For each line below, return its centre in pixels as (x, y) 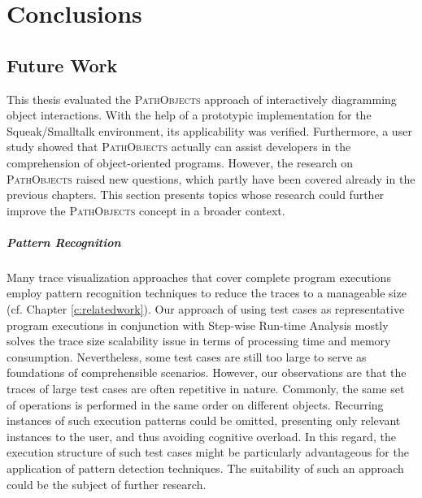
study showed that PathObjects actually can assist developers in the (179, 147)
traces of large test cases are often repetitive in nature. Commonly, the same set (206, 389)
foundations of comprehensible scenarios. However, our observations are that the (207, 372)
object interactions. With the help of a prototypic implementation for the (189, 115)
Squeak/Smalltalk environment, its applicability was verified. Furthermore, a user (209, 130)
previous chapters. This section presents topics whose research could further (196, 195)
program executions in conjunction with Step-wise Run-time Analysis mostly (198, 325)
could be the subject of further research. (107, 484)
